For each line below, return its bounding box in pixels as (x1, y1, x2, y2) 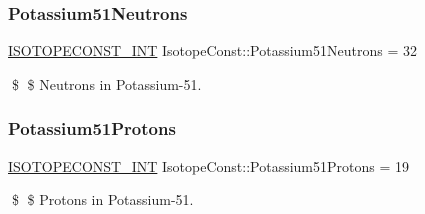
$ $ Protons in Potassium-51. (11, 189, 194, 210)
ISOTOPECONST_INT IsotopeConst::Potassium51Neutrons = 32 (8, 40, 417, 61)
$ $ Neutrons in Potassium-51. (11, 73, 202, 94)
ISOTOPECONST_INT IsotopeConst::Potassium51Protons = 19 (8, 155, 410, 176)
